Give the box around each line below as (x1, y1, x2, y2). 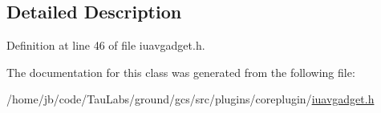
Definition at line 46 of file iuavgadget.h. (6, 37, 205, 54)
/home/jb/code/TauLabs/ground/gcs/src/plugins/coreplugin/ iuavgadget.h (6, 91, 375, 107)
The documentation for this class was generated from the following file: (6, 63, 355, 80)
